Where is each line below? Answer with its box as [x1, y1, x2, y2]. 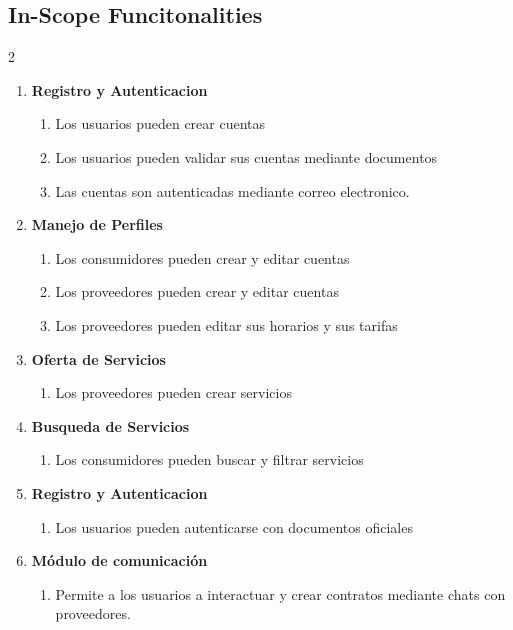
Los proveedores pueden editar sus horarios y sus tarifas [55, 314, 398, 335]
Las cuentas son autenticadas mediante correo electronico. [55, 180, 410, 201]
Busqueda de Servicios [31, 415, 190, 436]
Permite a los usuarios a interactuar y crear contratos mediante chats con [55, 583, 506, 604]
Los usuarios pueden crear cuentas [55, 113, 266, 134]
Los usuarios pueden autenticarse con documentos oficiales [55, 516, 413, 537]
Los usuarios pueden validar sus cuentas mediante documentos [55, 146, 438, 167]
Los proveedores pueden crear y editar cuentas [55, 281, 339, 302]
